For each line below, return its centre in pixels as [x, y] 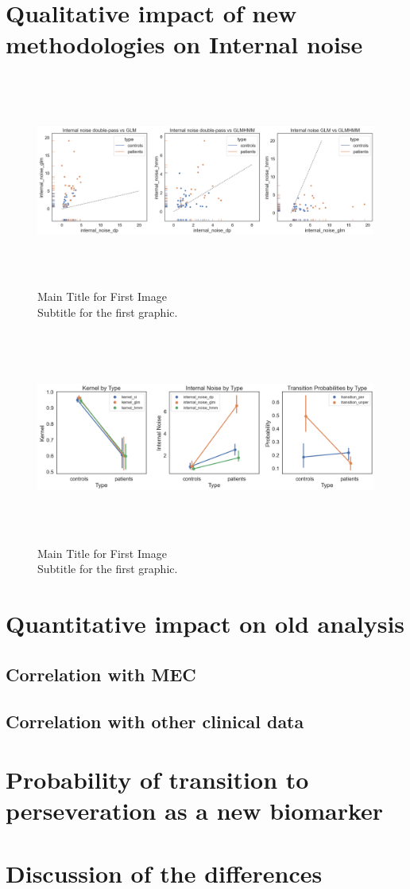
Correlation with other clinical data [155, 721]
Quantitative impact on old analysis [205, 624]
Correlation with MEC [101, 674]
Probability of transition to [157, 780]
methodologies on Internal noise [184, 44]
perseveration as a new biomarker [195, 811]
